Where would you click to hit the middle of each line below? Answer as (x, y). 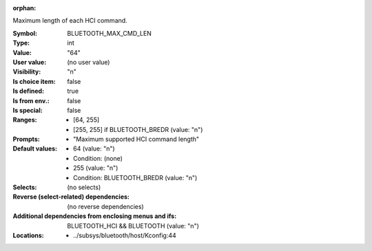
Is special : (28, 110)
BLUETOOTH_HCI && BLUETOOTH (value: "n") (133, 226)
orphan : (24, 8)
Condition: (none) (98, 158)
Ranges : (25, 120)
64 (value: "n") (94, 149)
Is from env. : (31, 100)
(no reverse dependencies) (105, 206)
